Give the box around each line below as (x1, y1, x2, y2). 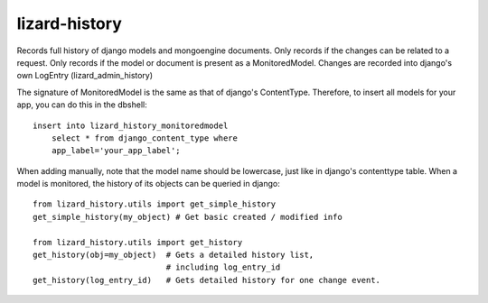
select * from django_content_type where (51, 133, 239, 143)
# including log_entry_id (165, 262, 281, 272)
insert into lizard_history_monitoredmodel (33, 120, 229, 131)
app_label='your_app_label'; (51, 145, 181, 156)
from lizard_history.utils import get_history (33, 237, 243, 247)
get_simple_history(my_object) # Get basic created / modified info (33, 212, 343, 222)
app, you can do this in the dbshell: (16, 99, 148, 110)
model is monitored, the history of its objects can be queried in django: (16, 179, 280, 189)
